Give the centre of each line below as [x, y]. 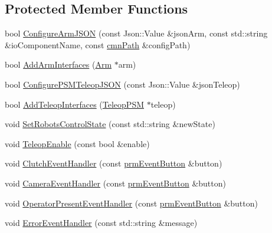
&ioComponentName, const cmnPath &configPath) [98, 44]
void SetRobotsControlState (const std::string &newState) [110, 124]
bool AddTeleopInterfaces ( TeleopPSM [75, 104]
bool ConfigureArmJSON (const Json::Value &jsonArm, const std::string [136, 33]
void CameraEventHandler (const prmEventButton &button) [115, 183]
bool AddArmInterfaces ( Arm [58, 64]
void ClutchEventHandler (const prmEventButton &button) [114, 163]
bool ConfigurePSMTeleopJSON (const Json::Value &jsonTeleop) [122, 84]
